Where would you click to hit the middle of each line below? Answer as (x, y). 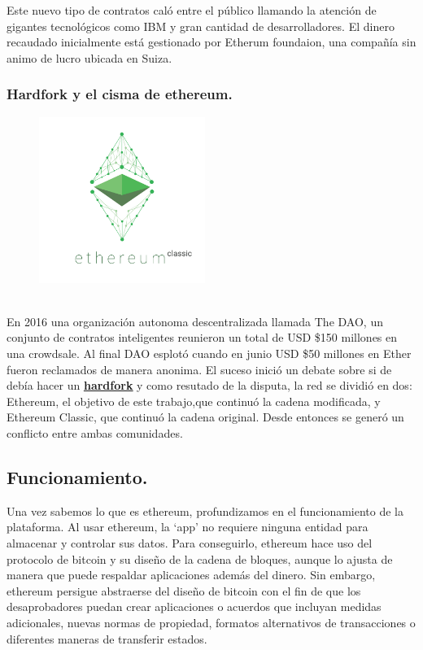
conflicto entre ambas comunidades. (95, 433)
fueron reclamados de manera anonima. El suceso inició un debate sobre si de (199, 369)
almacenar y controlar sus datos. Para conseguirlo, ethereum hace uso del (190, 543)
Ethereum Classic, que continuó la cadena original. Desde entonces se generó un (205, 417)
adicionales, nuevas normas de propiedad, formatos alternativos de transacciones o (211, 622)
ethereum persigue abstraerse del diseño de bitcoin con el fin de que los (184, 590)
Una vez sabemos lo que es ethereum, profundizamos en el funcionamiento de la (205, 510)
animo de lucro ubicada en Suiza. (89, 57)
